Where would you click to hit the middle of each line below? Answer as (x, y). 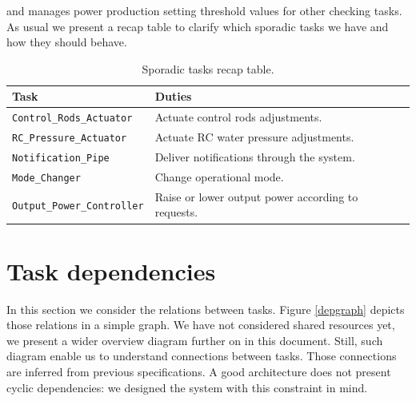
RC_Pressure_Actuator (70, 139)
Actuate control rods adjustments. (238, 117)
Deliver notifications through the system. (255, 157)
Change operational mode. (219, 176)
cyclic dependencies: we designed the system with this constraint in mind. (187, 387)
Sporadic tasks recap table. (208, 68)
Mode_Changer (46, 178)
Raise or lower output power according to (256, 196)
